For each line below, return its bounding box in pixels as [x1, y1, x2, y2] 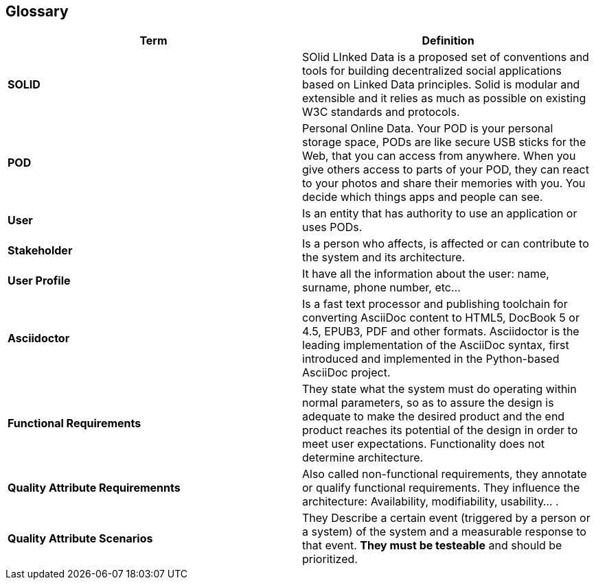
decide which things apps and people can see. [302, 190, 543, 204]
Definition [422, 34, 474, 48]
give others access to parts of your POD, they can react [302, 163, 589, 177]
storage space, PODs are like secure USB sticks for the [302, 135, 586, 150]
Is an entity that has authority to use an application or [302, 206, 577, 221]
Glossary [5, 3, 69, 20]
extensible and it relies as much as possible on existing [302, 91, 586, 106]
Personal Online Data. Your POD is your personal [302, 121, 553, 136]
